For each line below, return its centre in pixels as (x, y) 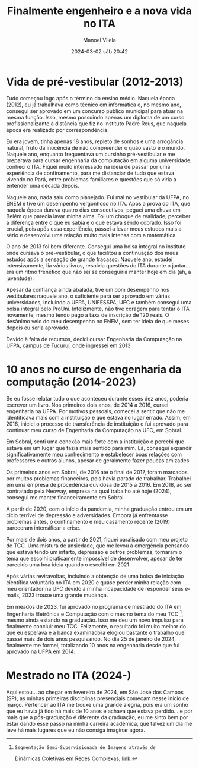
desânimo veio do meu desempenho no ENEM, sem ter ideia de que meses (98, 321)
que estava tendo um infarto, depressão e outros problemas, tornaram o (94, 552)
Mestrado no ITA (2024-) (69, 676)
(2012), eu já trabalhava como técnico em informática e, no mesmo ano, (94, 105)
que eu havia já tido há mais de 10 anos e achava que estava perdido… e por (99, 711)
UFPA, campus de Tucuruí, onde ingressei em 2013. (69, 345)
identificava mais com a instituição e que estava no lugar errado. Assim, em (98, 417)
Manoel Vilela (99, 40)
